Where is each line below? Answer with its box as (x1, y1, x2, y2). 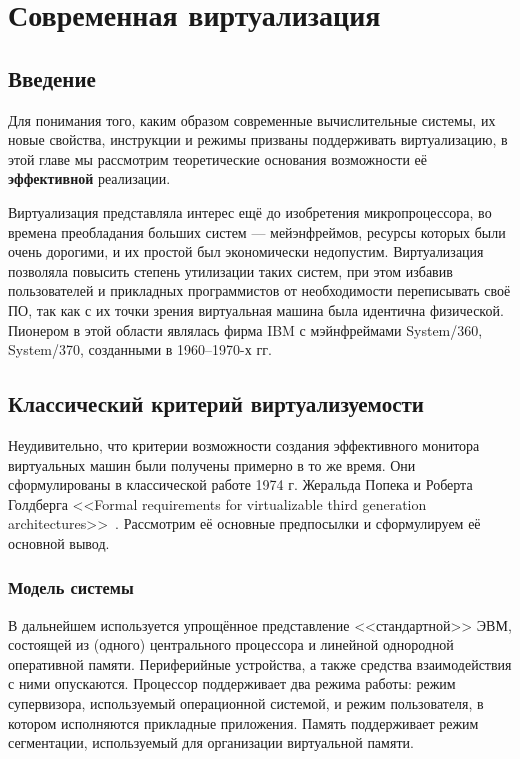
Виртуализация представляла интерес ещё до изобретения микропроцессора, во (8, 201, 492, 222)
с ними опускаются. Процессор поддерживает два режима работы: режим (8, 673, 456, 694)
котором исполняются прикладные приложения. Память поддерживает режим (8, 712, 479, 733)
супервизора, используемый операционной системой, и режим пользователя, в (8, 693, 484, 714)
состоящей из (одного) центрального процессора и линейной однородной (8, 634, 454, 655)
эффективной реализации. (8, 168, 171, 189)
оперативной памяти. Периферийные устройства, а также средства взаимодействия (8, 653, 512, 674)
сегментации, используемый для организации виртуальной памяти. (8, 732, 414, 753)
